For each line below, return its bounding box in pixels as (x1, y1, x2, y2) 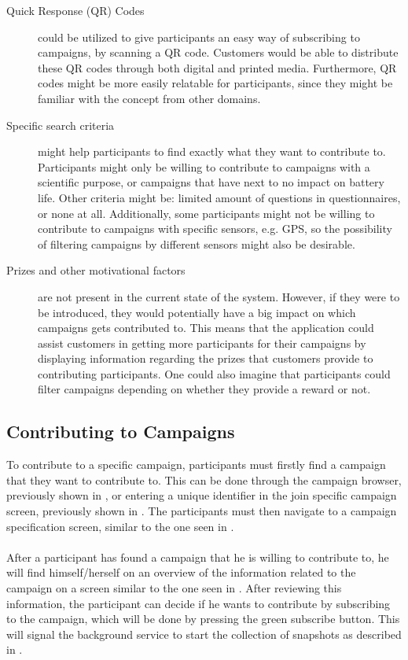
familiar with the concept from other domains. (38, 90, 261, 106)
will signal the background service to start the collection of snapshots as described (6, 625, 402, 642)
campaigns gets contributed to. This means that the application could (38, 319, 374, 336)
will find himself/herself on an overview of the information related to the (6, 564, 356, 581)
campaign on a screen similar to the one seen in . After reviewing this (6, 580, 342, 596)
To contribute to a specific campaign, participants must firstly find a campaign (6, 456, 386, 473)
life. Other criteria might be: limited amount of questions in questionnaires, (38, 189, 401, 205)
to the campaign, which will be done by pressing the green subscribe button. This (6, 610, 400, 627)
